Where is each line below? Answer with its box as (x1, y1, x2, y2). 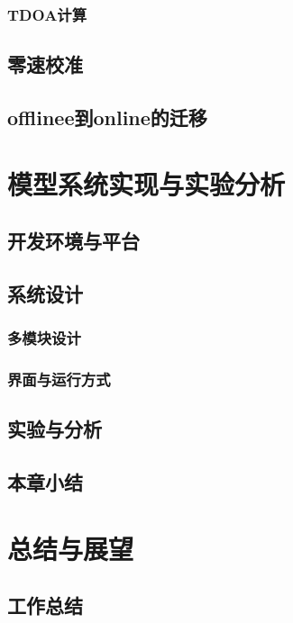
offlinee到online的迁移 (7, 104, 207, 131)
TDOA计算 (7, 3, 87, 25)
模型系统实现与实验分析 (7, 165, 286, 202)
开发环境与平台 (7, 227, 140, 255)
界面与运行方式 (7, 368, 111, 391)
